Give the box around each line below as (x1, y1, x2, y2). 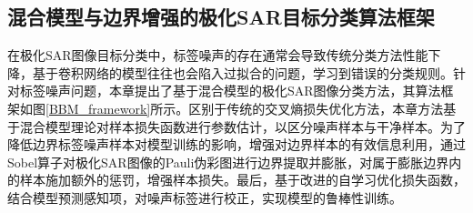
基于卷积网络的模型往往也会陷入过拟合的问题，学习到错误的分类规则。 (32, 63, 453, 82)
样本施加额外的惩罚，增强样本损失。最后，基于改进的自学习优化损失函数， (19, 170, 466, 189)
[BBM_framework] (45, 98, 151, 117)
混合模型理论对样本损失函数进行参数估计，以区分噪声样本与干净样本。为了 (19, 117, 466, 136)
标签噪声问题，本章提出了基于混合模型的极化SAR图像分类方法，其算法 (19, 81, 441, 100)
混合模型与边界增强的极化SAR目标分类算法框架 (7, 3, 435, 31)
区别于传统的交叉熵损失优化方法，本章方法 (188, 98, 444, 117)
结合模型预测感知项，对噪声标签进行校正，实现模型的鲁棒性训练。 (7, 188, 402, 207)
